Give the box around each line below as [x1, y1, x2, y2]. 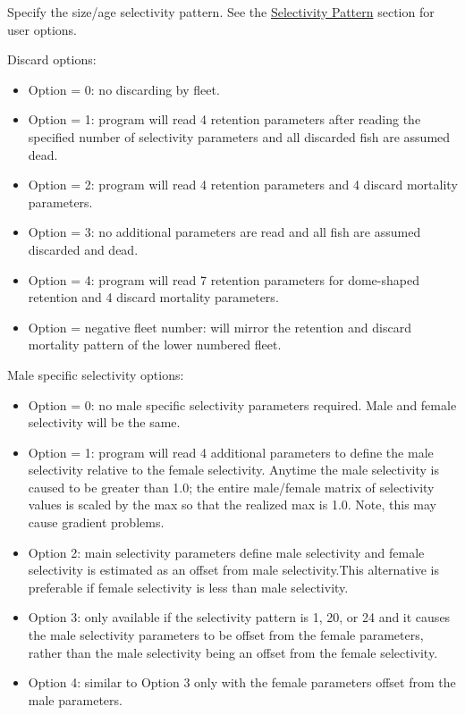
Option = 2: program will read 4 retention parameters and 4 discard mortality [28, 175, 458, 194]
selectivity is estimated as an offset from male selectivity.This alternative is [28, 560, 439, 579]
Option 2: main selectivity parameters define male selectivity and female [28, 543, 425, 561]
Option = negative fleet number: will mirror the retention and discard [28, 317, 411, 336]
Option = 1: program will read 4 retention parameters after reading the [28, 110, 421, 129]
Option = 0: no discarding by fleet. [28, 80, 220, 98]
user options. [7, 20, 77, 38]
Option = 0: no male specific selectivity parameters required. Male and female [28, 395, 457, 414]
